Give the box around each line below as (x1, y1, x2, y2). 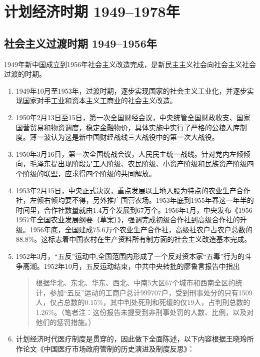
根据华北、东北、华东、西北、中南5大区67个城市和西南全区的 (35, 277, 235, 288)
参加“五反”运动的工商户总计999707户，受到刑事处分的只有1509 (49, 287, 252, 297)
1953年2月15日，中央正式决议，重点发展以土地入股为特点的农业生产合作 (15, 185, 250, 195)
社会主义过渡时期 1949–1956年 (4, 35, 157, 51)
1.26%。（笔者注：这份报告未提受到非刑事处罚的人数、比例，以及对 (35, 307, 254, 317)
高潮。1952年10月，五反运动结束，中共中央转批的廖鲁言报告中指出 (22, 260, 240, 271)
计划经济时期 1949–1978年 (4, 1, 180, 22)
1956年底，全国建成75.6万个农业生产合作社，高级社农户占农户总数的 (29, 224, 252, 234)
